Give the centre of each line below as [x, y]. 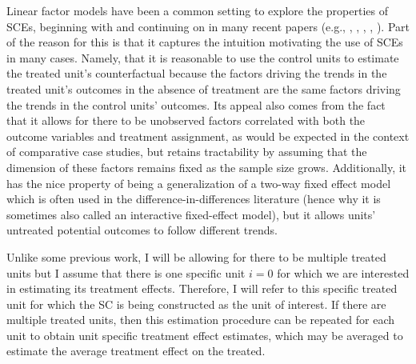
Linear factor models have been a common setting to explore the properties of [197, 10]
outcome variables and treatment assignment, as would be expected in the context [208, 136]
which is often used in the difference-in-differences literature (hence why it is [194, 199]
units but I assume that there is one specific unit [126, 272]
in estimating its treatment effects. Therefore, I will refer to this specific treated [202, 288]
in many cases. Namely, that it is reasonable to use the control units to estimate [203, 57]
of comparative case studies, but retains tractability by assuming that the [187, 152]
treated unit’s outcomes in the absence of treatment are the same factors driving [204, 88]
